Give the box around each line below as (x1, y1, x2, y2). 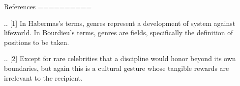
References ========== (4, 1, 92, 11)
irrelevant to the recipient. (4, 72, 83, 83)
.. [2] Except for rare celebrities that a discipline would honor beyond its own (4, 53, 236, 64)
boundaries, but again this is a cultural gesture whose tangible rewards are (4, 63, 229, 73)
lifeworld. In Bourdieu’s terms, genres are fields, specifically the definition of (4, 27, 233, 38)
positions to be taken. (4, 37, 69, 47)
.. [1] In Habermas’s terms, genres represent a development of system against (4, 18, 236, 28)
